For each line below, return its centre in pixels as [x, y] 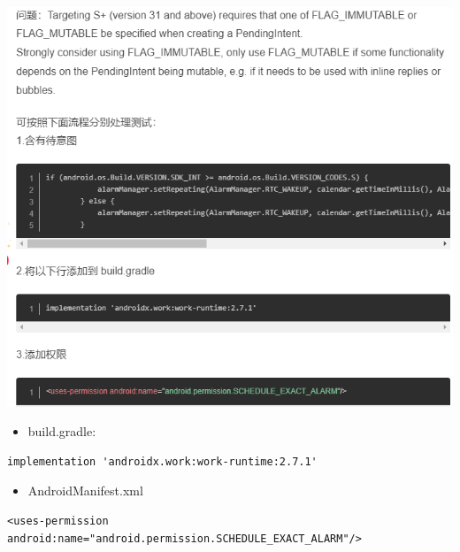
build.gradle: [62, 431]
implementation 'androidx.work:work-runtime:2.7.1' [162, 461]
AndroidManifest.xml [85, 491]
